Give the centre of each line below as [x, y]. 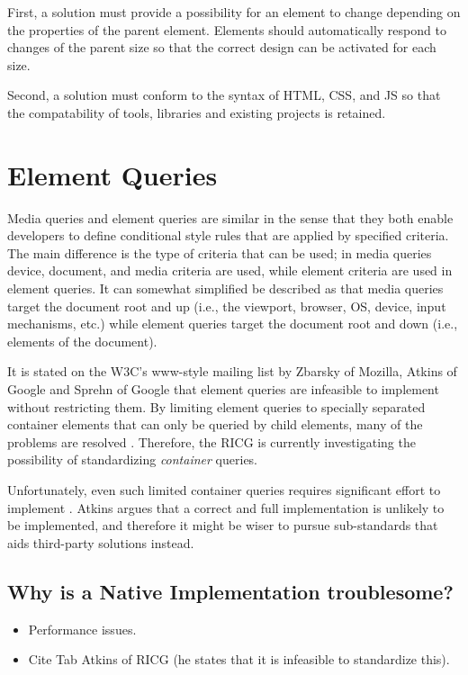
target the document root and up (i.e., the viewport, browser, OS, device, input [227, 306]
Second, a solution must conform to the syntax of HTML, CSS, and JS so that [224, 95]
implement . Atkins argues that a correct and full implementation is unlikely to [226, 507]
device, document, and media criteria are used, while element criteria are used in [230, 270]
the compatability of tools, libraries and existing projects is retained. [197, 112]
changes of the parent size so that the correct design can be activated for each [222, 47]
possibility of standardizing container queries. [133, 459]
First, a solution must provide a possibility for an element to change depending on [234, 12]
